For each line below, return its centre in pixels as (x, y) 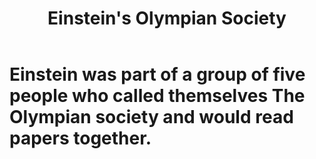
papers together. (80, 138)
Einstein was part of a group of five (157, 74)
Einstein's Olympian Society (167, 18)
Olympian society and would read (151, 117)
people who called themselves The (157, 96)
